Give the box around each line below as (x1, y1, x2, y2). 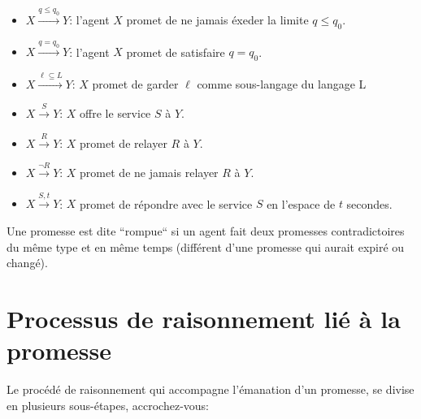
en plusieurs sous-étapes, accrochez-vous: (7, 396, 210, 413)
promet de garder (92, 75, 179, 92)
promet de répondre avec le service (80, 195, 253, 212)
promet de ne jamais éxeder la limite (126, 11, 309, 28)
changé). (7, 254, 48, 271)
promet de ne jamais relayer (80, 164, 219, 181)
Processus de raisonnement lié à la (7, 302, 401, 335)
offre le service (80, 105, 151, 122)
